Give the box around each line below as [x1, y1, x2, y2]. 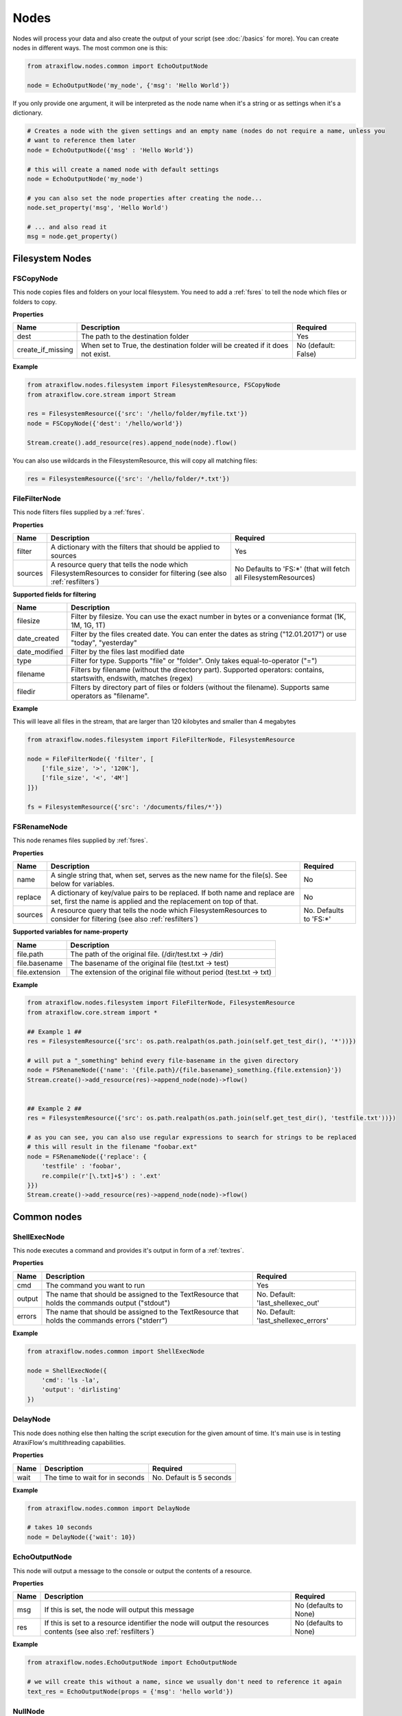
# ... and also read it [27, 223, 108, 231]
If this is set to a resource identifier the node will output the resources [44, 1619, 270, 1628]
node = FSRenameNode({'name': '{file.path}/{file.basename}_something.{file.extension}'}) [27, 1066, 342, 1074]
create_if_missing [16, 345, 73, 355]
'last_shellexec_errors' [256, 1315, 329, 1325]
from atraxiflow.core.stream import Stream [27, 391, 176, 398]
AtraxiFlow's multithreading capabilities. [12, 1438, 126, 1446]
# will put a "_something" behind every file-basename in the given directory [27, 1056, 298, 1064]
